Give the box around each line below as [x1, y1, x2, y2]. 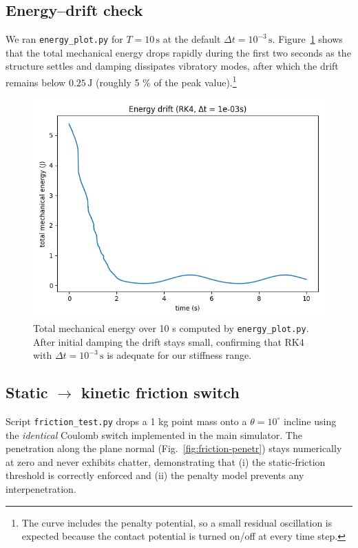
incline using [283, 413, 337, 428]
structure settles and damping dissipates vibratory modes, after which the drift [6, 59, 339, 73]
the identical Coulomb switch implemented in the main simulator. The [6, 427, 302, 442]
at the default [162, 32, 221, 46]
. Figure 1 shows [272, 32, 343, 46]
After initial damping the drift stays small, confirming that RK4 [33, 334, 304, 349]
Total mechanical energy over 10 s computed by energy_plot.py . [33, 320, 309, 335]
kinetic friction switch [81, 382, 240, 403]
